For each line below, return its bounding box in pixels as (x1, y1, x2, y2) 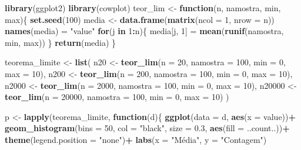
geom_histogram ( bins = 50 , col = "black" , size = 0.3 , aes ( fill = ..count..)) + (5, 122, 290, 134)
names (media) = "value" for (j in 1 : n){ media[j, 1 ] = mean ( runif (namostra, (5, 25, 284, 37)
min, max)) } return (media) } (5, 36, 116, 48)
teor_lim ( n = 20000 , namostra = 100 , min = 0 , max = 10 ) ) (5, 91, 229, 103)
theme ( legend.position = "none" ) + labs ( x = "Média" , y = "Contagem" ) (5, 133, 267, 145)
